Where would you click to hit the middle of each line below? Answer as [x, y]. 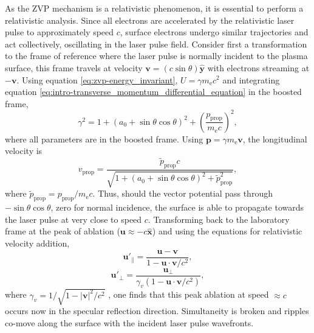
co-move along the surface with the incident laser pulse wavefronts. [129, 322]
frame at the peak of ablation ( [63, 231]
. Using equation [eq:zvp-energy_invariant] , [97, 79]
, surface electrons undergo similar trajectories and [214, 32]
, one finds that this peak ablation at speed [189, 294]
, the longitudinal [275, 138]
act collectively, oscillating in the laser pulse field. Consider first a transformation [156, 44]
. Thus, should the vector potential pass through [183, 193]
